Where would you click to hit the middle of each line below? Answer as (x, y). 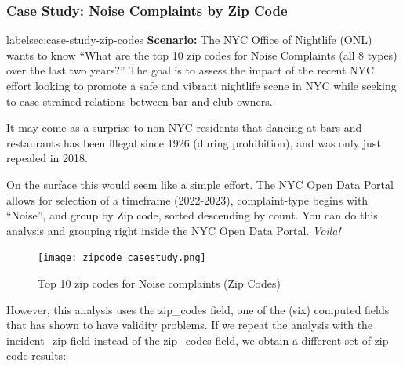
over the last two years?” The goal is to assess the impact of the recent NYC (191, 70)
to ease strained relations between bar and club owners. (140, 101)
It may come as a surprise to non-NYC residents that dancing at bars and (184, 127)
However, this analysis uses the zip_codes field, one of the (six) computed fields (198, 309)
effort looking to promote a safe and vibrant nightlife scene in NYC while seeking (201, 85)
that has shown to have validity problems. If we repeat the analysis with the (190, 325)
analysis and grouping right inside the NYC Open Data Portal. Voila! (174, 230)
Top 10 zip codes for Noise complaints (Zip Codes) (159, 283)
